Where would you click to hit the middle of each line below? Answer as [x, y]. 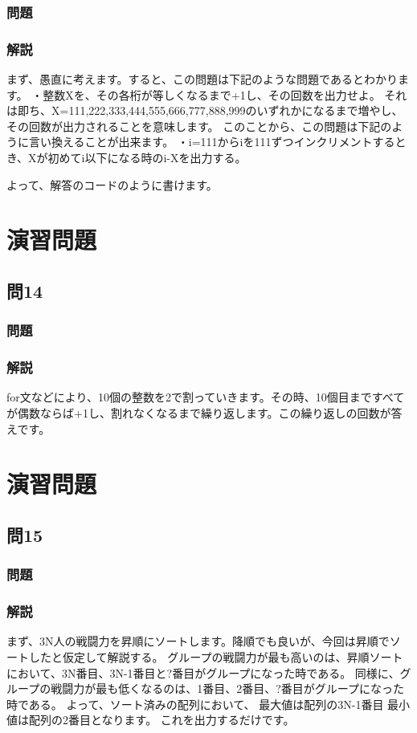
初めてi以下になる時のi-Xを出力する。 [147, 158]
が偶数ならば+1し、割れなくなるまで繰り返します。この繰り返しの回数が [199, 413]
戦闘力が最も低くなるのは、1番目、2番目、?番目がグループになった [227, 688]
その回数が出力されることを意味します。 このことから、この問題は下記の [199, 126]
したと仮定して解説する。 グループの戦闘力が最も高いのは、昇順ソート [216, 657]
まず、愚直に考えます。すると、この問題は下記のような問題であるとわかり [202, 79]
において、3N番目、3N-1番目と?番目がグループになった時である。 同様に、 [203, 672]
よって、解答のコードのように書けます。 [112, 184]
